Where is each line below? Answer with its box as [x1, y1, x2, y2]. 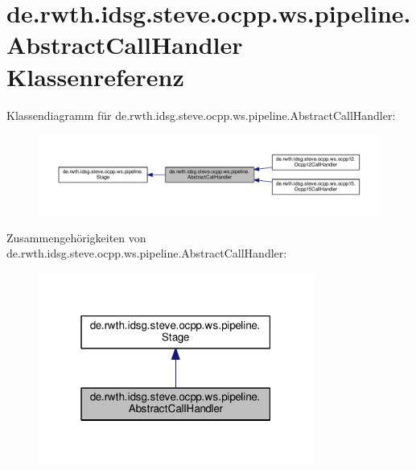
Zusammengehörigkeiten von [6, 229, 146, 245]
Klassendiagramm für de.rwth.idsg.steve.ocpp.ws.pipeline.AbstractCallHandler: [6, 106, 396, 123]
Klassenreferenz [6, 60, 184, 93]
